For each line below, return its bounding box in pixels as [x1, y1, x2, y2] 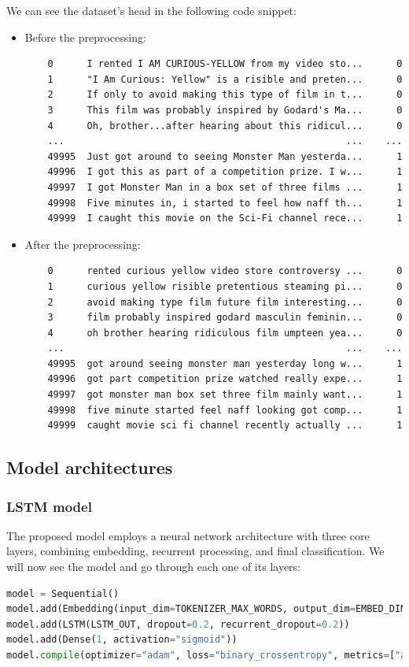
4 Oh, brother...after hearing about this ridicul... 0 [47, 120, 403, 132]
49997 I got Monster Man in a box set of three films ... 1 [47, 181, 403, 193]
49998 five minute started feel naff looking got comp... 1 [47, 404, 403, 416]
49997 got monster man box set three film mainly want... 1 [47, 389, 403, 401]
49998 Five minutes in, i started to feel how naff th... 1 [47, 197, 403, 209]
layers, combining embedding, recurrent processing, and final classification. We [6, 543, 385, 559]
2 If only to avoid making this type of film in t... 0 [47, 89, 403, 101]
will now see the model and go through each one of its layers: [6, 558, 300, 575]
